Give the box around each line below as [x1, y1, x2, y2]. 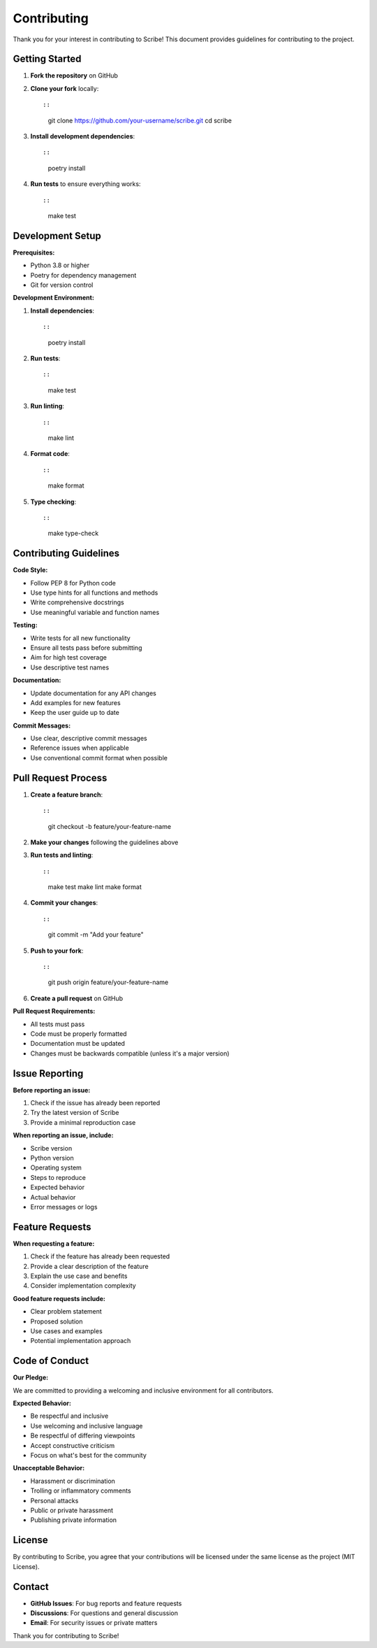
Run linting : [30, 402, 64, 411]
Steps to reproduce [30, 1173, 87, 1181]
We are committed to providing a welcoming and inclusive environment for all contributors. [13, 1386, 274, 1395]
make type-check [47, 529, 99, 538]
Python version [30, 1154, 74, 1163]
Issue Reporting [13, 1067, 84, 1079]
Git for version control [30, 280, 94, 290]
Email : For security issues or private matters [30, 1619, 158, 1627]
